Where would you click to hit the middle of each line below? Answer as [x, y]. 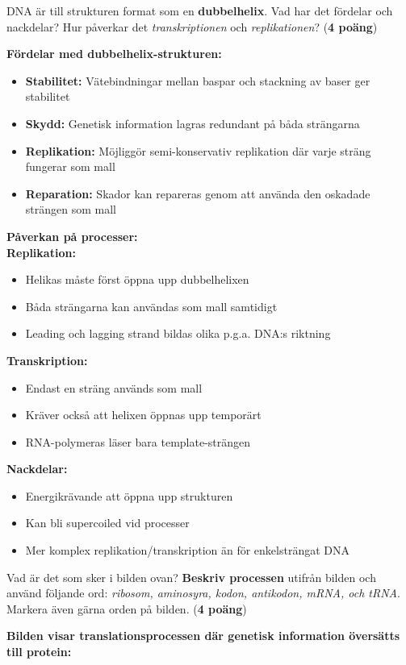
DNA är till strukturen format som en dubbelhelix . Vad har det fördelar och [200, 10]
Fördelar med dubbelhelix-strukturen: [114, 54]
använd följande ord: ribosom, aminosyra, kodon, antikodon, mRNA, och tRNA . [203, 593]
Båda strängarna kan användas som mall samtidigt [151, 306]
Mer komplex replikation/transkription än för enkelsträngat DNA [187, 550]
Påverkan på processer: [72, 236]
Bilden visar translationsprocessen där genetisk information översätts [203, 636]
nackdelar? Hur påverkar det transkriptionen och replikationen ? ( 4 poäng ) [192, 26]
